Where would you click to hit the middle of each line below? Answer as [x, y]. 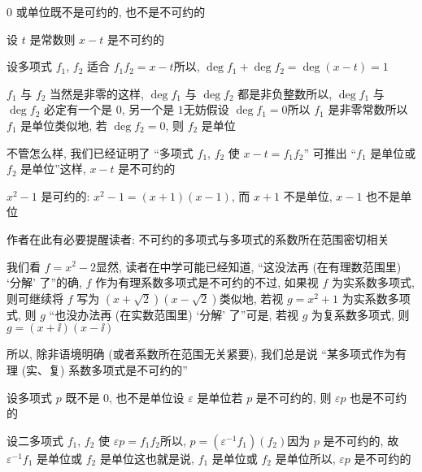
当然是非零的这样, [97, 93]
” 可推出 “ [330, 152]
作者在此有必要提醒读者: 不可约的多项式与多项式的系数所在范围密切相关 [198, 238]
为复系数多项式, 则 [361, 314]
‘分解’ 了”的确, [44, 282]
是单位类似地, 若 [64, 125]
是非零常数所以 [368, 109]
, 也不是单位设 [147, 397]
